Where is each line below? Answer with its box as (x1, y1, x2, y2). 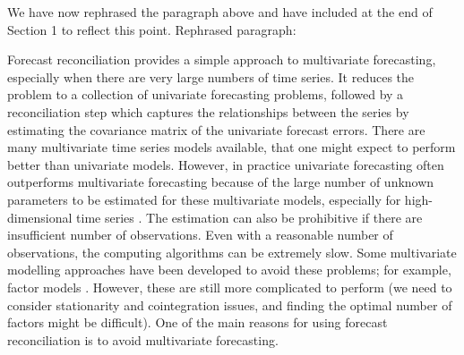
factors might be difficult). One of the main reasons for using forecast (7, 313, 388, 332)
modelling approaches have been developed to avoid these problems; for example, (7, 260, 451, 279)
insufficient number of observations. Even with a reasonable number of (7, 225, 393, 244)
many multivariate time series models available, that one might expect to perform (7, 138, 456, 156)
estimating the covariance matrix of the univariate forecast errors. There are (7, 120, 425, 139)
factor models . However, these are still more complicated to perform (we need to (7, 277, 452, 296)
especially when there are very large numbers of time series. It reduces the (7, 67, 415, 86)
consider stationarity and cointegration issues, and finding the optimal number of (7, 295, 452, 314)
